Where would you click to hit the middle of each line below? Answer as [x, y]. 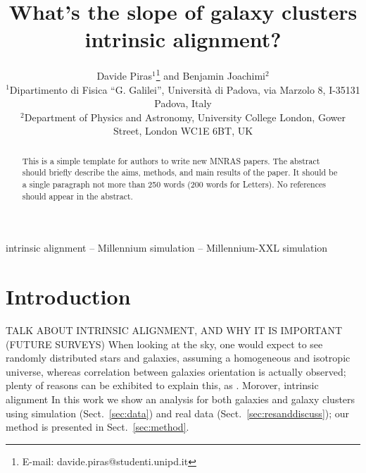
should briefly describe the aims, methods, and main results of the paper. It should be [180, 172]
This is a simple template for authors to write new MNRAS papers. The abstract [171, 160]
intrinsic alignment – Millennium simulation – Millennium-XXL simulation [167, 248]
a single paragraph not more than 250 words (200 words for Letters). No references [174, 184]
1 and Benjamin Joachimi [210, 74]
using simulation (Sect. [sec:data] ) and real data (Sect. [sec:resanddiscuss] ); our [178, 413]
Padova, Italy [183, 103]
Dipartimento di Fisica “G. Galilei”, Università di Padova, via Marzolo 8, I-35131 [185, 89]
